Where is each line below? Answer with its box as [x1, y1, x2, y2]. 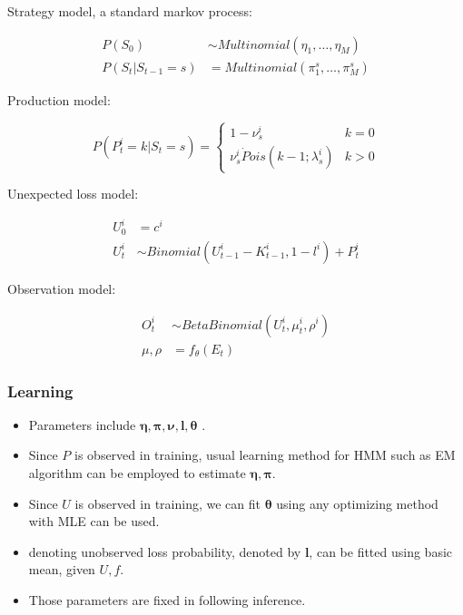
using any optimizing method [276, 493, 438, 512]
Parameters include [28, 415, 136, 434]
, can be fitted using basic [309, 542, 453, 561]
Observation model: [7, 278, 116, 298]
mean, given [28, 560, 95, 579]
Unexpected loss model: [7, 184, 139, 203]
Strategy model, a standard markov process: [7, 2, 252, 20]
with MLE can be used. [28, 512, 160, 531]
